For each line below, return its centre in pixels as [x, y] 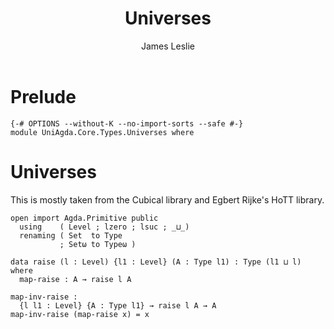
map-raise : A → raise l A [75, 279]
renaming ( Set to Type [71, 235]
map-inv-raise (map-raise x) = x [80, 314]
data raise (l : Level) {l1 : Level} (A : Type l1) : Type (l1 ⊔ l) [156, 262]
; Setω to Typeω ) [98, 244]
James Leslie [168, 46]
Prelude [43, 96]
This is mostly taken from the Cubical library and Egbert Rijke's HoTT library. [167, 199]
